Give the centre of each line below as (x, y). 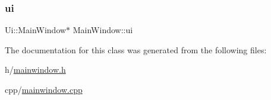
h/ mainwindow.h (35, 70)
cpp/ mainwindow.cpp (44, 89)
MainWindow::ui (103, 30)
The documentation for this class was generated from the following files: (136, 49)
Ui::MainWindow (36, 30)
